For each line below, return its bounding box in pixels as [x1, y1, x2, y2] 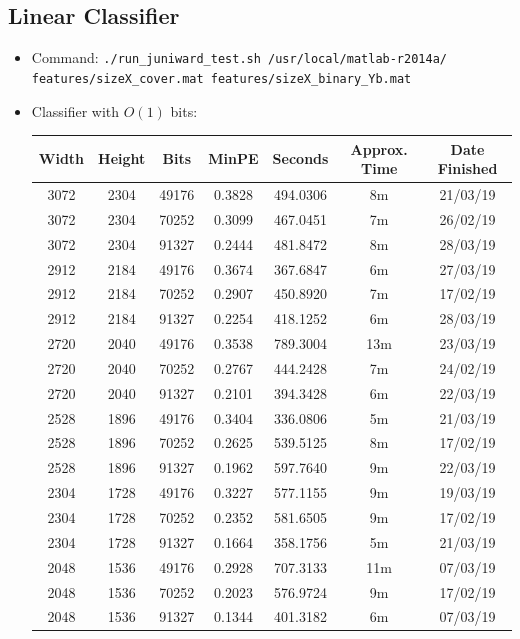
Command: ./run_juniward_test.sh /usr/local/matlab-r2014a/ [31, 47, 447, 68]
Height [98, 148, 146, 169]
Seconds [272, 148, 329, 169]
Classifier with [31, 100, 120, 121]
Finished [437, 158, 498, 179]
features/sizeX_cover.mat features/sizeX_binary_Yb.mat [31, 71, 412, 86]
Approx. [350, 138, 408, 159]
